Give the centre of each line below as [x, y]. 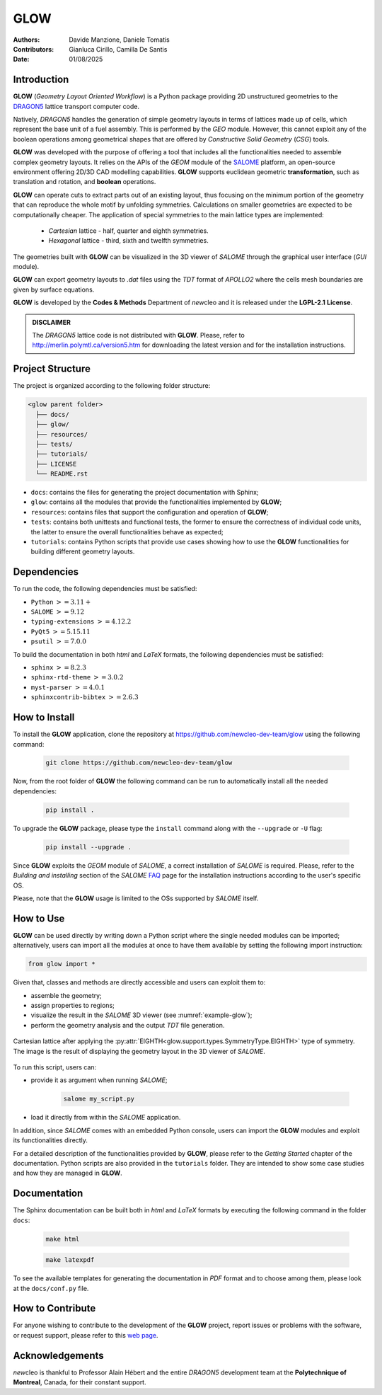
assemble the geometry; [66, 995]
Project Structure [52, 369]
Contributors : [34, 49]
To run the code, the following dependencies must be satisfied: [105, 589]
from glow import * [62, 964]
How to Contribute [54, 1308]
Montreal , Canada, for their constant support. [80, 1382]
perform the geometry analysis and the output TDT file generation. [128, 1025]
